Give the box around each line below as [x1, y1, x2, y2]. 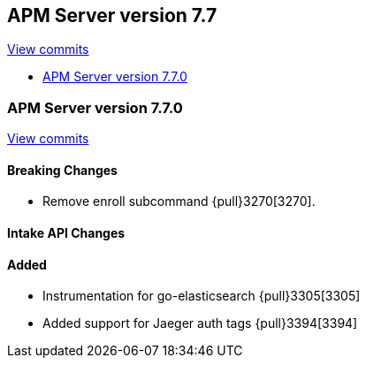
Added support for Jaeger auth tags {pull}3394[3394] [42, 316, 358, 331]
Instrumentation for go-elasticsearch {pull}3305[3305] [42, 288, 361, 304]
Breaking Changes [7, 162, 118, 178]
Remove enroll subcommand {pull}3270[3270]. [42, 194, 316, 209]
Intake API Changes [7, 225, 126, 240]
